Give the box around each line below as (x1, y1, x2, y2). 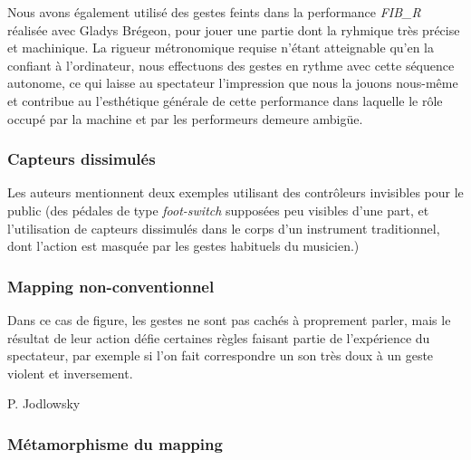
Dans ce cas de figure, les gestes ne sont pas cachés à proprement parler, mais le (7, 310, 451, 329)
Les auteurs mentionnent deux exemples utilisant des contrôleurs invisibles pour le (7, 183, 464, 202)
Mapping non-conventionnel (7, 274, 215, 297)
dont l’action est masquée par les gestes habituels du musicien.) (7, 236, 360, 255)
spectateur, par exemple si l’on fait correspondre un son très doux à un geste (7, 346, 434, 365)
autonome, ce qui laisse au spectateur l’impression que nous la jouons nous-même (7, 73, 458, 92)
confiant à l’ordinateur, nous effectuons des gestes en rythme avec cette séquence (7, 55, 455, 74)
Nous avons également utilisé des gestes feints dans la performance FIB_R (7, 3, 421, 21)
